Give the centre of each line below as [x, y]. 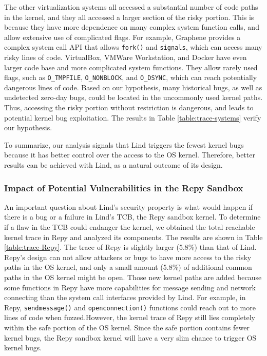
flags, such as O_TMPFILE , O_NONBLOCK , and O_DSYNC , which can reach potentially [131, 77]
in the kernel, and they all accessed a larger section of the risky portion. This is [129, 17]
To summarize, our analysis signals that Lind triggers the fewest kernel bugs [124, 144]
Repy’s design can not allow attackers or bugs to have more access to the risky [128, 257]
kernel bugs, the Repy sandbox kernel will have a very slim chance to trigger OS [130, 337]
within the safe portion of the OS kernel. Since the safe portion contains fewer [127, 328]
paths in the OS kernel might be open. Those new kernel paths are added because [133, 277]
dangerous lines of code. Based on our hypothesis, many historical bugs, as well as [133, 87]
